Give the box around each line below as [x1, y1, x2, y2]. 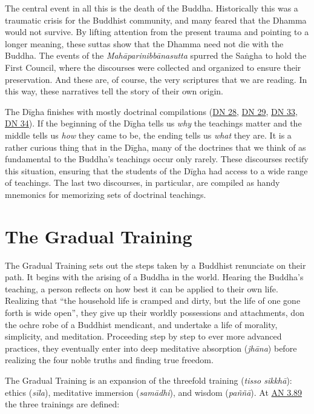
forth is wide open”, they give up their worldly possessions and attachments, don [5, 306, 304, 318]
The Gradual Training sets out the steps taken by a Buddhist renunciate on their [5, 258, 306, 271]
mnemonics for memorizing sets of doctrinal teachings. [5, 188, 206, 200]
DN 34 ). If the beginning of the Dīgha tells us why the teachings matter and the [5, 117, 302, 130]
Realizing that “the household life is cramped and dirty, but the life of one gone [5, 294, 301, 307]
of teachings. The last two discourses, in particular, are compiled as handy [5, 176, 280, 189]
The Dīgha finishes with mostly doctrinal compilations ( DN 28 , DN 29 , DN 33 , [5, 105, 298, 117]
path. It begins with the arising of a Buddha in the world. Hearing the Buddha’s [5, 271, 304, 283]
